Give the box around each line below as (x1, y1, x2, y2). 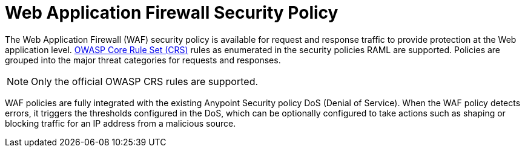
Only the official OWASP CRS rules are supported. (31, 75, 259, 87)
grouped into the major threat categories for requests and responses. (5, 54, 281, 65)
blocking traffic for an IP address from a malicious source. (5, 118, 236, 128)
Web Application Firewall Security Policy (5, 2, 338, 23)
